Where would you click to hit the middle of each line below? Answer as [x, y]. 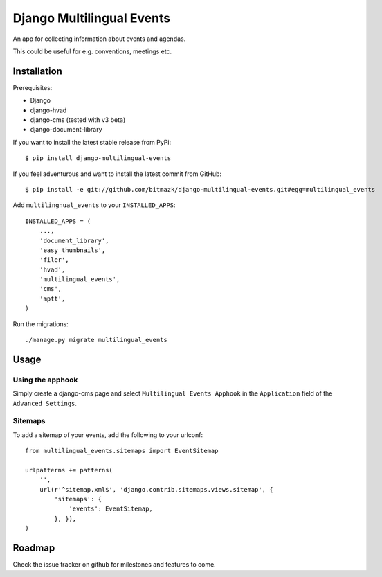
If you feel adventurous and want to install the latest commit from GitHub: [117, 174]
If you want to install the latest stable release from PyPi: [92, 142]
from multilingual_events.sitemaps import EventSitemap [122, 451]
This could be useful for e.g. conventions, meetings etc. [92, 51]
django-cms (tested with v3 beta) [78, 120]
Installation [37, 71]
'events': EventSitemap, [111, 509]
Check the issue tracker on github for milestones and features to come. [114, 565]
